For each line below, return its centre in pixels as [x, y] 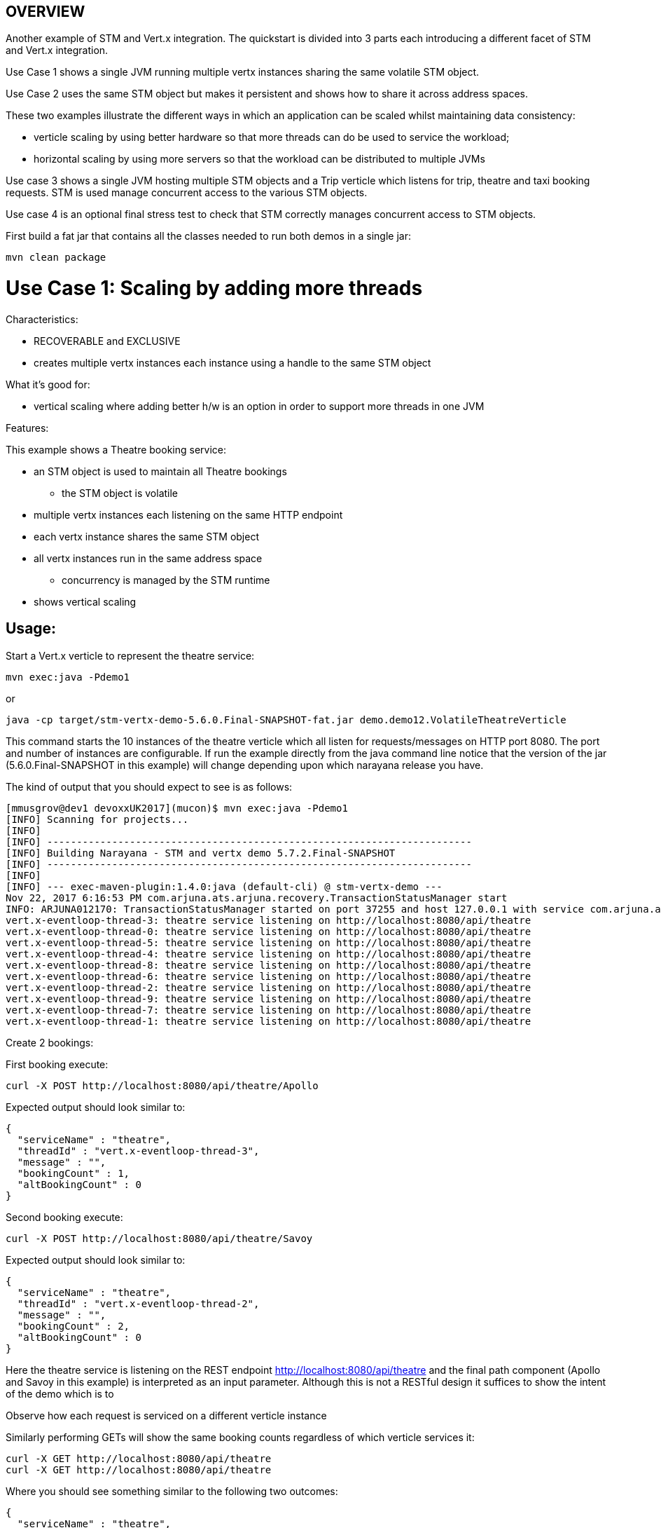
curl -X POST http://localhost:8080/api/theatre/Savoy [159, 1238]
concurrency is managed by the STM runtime [166, 580]
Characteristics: [42, 319]
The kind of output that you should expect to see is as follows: [149, 786]
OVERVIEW [46, 12]
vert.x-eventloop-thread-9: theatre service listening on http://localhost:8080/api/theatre [269, 998]
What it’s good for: [48, 384]
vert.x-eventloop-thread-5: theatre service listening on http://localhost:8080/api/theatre [269, 942]
